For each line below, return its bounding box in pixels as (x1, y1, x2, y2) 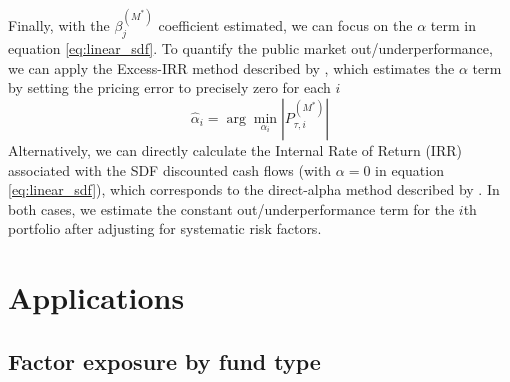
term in (430, 15, 476, 36)
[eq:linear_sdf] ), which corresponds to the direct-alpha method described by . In (8, 179, 500, 200)
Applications (8, 277, 185, 318)
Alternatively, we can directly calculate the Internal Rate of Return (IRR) (8, 140, 462, 161)
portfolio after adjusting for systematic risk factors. (8, 218, 322, 239)
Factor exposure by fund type (8, 345, 321, 376)
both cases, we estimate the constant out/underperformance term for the (8, 198, 455, 219)
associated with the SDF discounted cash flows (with (8, 159, 332, 180)
